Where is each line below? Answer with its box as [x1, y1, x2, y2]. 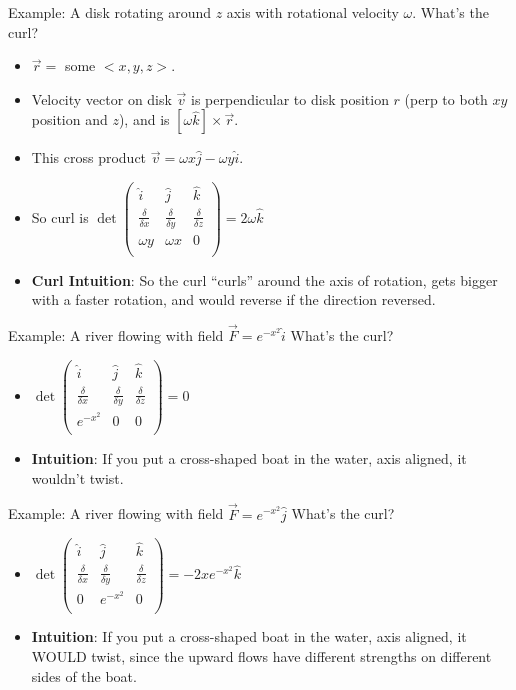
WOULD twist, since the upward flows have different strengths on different [31, 646, 492, 667]
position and [31, 109, 108, 130]
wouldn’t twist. [31, 467, 124, 488]
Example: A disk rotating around [8, 2, 211, 22]
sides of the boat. [31, 665, 137, 686]
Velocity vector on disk [31, 88, 172, 109]
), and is [118, 109, 170, 130]
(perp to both [404, 88, 488, 109]
